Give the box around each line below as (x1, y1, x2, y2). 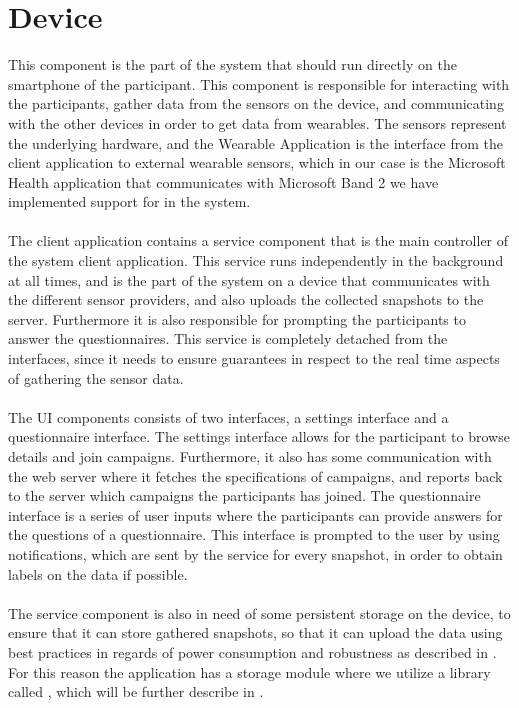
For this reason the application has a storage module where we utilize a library (8, 661, 491, 682)
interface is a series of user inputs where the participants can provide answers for (8, 504, 503, 525)
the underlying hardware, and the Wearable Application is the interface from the (8, 132, 504, 153)
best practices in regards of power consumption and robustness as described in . (8, 641, 497, 662)
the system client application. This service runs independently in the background (8, 250, 504, 271)
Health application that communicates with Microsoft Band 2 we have (8, 171, 439, 192)
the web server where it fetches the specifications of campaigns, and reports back (8, 465, 503, 486)
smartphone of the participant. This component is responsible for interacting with (8, 73, 510, 94)
